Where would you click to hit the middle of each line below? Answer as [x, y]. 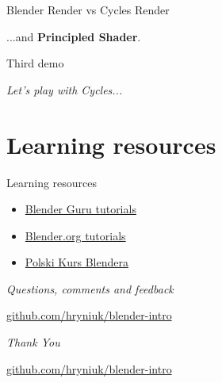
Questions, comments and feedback [90, 288]
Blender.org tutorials [75, 235]
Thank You [33, 342]
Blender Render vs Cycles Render [88, 10]
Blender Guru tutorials [80, 209]
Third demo [35, 63]
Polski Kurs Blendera [77, 262]
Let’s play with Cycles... [65, 89]
